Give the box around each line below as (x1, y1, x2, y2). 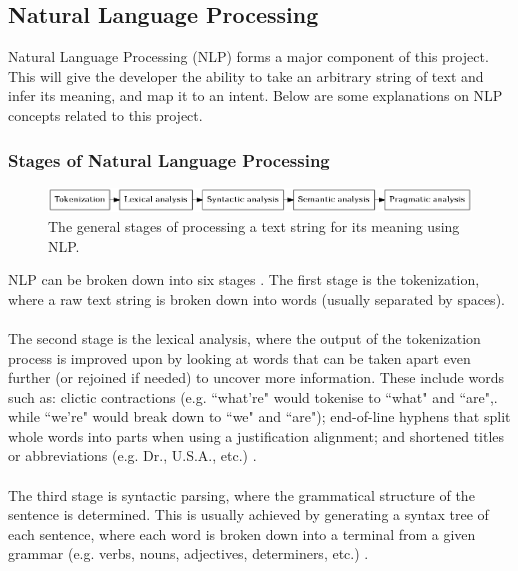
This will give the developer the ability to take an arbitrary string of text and (8, 65, 484, 86)
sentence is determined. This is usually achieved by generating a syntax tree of (8, 504, 489, 525)
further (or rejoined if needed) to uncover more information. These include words (8, 367, 504, 388)
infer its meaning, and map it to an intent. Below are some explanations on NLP (8, 85, 503, 106)
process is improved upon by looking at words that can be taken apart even (8, 347, 471, 368)
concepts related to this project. (8, 104, 203, 125)
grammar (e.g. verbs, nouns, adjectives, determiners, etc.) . (8, 543, 369, 564)
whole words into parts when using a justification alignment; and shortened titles (8, 425, 505, 446)
